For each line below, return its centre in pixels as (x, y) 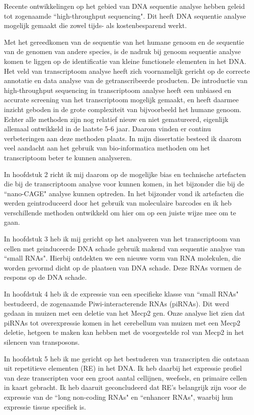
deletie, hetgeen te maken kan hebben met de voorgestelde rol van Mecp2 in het (124, 332)
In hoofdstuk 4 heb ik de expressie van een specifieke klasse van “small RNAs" (121, 294)
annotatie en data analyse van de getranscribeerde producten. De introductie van (126, 80)
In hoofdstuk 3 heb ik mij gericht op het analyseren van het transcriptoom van (122, 239)
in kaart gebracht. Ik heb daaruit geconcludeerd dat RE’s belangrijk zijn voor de (125, 387)
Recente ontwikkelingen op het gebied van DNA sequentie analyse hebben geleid (125, 6)
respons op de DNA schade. (45, 277)
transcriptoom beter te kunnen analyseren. (68, 157)
